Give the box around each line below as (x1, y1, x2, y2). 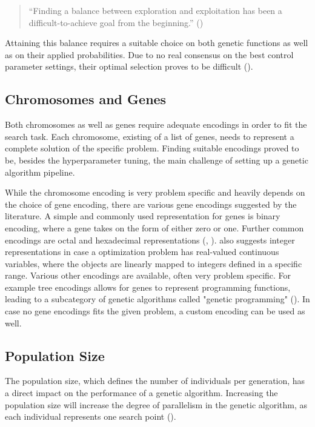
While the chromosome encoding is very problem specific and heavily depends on (5, 186, 305, 199)
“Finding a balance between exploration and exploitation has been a (28, 4, 282, 16)
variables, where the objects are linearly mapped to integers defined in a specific (5, 257, 302, 270)
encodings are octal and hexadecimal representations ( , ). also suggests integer (5, 233, 295, 246)
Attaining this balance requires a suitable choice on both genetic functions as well (5, 36, 308, 49)
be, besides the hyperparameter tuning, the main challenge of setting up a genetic (5, 153, 308, 166)
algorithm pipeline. (5, 165, 75, 178)
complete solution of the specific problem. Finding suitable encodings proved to (5, 142, 299, 154)
